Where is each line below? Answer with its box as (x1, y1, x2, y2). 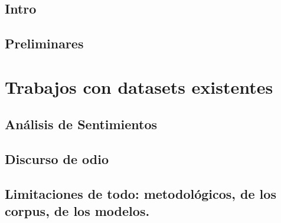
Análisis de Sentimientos (5, 115, 158, 133)
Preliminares (5, 34, 84, 53)
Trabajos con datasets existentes (5, 74, 273, 99)
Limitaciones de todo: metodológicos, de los (5, 184, 276, 202)
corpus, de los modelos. (5, 202, 150, 220)
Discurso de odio (5, 150, 109, 168)
